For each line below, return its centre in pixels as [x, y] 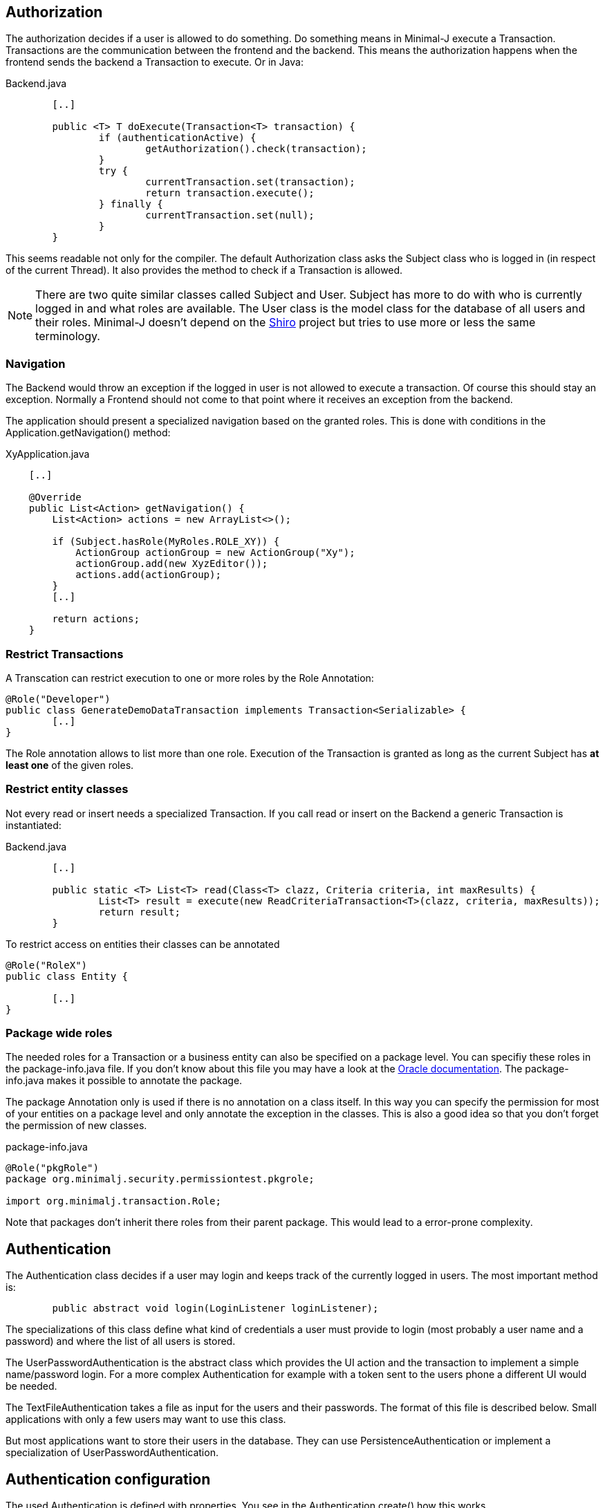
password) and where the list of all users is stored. [121, 1341]
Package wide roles [59, 1033]
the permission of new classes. [76, 1126]
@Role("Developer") [58, 699]
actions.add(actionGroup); [148, 575]
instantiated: [34, 825]
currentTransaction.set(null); [230, 215]
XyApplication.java [48, 454]
